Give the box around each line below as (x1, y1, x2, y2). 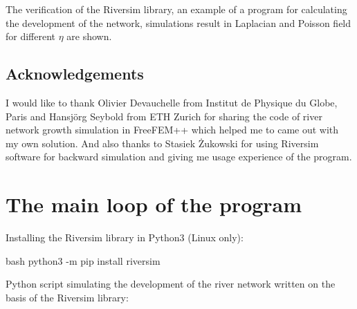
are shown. (66, 29, 112, 44)
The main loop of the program (6, 190, 302, 218)
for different (6, 29, 56, 44)
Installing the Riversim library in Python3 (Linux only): (6, 230, 244, 245)
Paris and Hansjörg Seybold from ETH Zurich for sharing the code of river (6, 109, 322, 123)
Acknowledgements (6, 63, 144, 84)
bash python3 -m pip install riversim (6, 253, 161, 268)
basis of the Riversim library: (6, 290, 129, 304)
